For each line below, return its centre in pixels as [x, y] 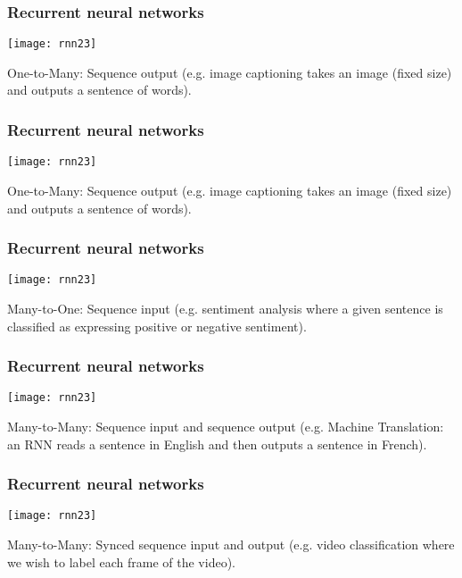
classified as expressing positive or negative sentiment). [157, 326]
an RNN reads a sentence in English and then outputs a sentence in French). [217, 444]
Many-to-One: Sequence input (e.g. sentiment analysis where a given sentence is [225, 308]
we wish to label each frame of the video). [121, 561]
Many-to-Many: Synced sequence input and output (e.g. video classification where [231, 544]
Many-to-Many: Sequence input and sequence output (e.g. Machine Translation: [226, 427]
